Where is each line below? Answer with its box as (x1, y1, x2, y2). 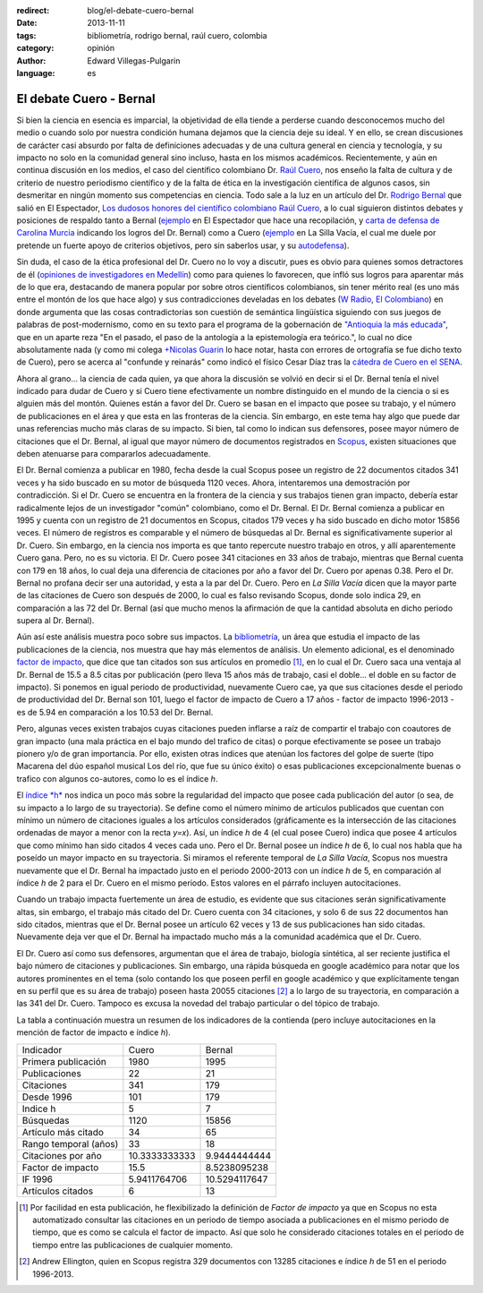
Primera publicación (21, 1055, 107, 1067)
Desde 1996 (21, 1091, 72, 1103)
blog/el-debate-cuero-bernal (87, 5, 194, 15)
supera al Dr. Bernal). (16, 615, 95, 626)
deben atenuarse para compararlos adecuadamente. (16, 449, 211, 459)
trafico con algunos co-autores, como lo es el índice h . (16, 773, 218, 784)
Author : (16, 55, 47, 66)
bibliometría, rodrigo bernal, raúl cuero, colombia (87, 30, 267, 40)
